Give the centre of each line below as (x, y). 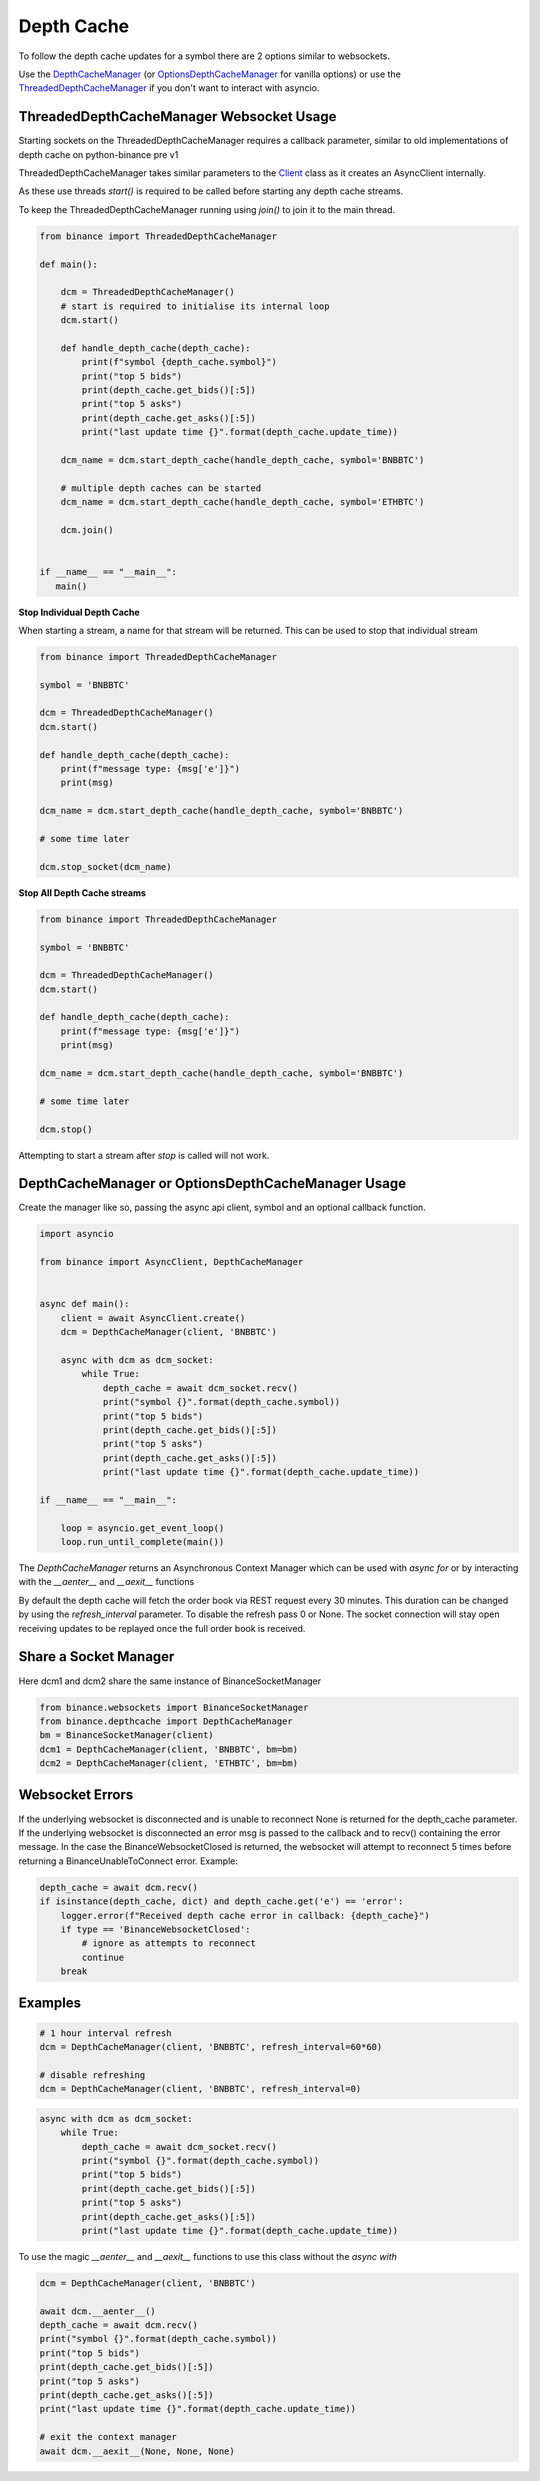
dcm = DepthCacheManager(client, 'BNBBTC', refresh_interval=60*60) (211, 2047)
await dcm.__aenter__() (98, 2311)
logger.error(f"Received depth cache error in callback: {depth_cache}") (245, 1915)
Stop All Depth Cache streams (82, 892)
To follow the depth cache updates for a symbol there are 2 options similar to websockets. (204, 56)
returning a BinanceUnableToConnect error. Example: (128, 1861)
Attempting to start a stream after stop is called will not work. (144, 1155)
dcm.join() (87, 529)
